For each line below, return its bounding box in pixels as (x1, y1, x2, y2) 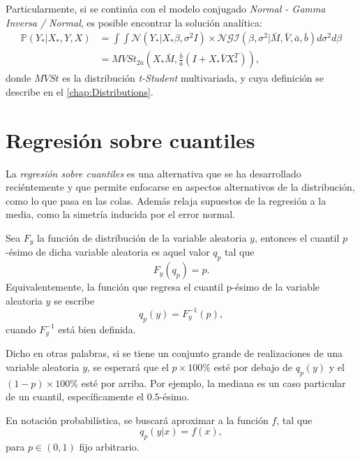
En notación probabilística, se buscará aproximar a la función (6, 412, 269, 427)
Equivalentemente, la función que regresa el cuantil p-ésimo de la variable (6, 279, 320, 294)
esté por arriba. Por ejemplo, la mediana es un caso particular (81, 375, 346, 390)
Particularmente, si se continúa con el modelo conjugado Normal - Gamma (6, 1, 326, 15)
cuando (6, 321, 36, 336)
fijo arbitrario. (79, 439, 140, 454)
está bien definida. (58, 321, 136, 336)
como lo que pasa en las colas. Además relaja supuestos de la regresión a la (6, 193, 327, 207)
